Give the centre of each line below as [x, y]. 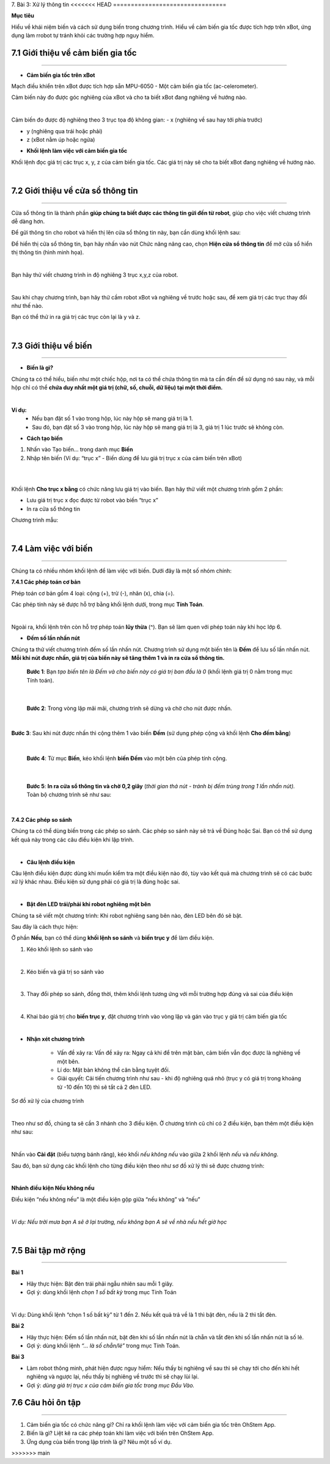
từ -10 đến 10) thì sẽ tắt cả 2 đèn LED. [105, 1087]
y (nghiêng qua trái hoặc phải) [64, 131]
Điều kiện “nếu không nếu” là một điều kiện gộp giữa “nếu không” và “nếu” [106, 1199]
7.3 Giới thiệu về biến [52, 346]
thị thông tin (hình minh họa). [48, 252]
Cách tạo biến [45, 438]
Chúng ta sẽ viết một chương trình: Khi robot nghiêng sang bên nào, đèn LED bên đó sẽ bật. [127, 915]
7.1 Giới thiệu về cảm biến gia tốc [74, 53]
